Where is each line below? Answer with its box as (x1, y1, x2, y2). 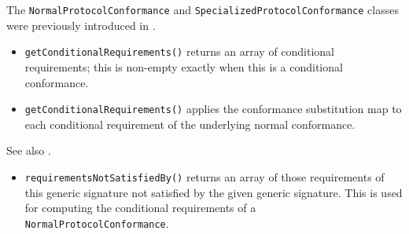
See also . (6, 142, 51, 159)
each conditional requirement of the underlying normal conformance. (24, 115, 356, 132)
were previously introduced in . (6, 16, 156, 33)
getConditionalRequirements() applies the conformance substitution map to (24, 101, 402, 117)
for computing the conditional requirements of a (24, 199, 256, 216)
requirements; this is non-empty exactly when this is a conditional (24, 58, 343, 75)
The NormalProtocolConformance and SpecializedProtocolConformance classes (6, 2, 399, 17)
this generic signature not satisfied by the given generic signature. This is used (24, 184, 403, 200)
